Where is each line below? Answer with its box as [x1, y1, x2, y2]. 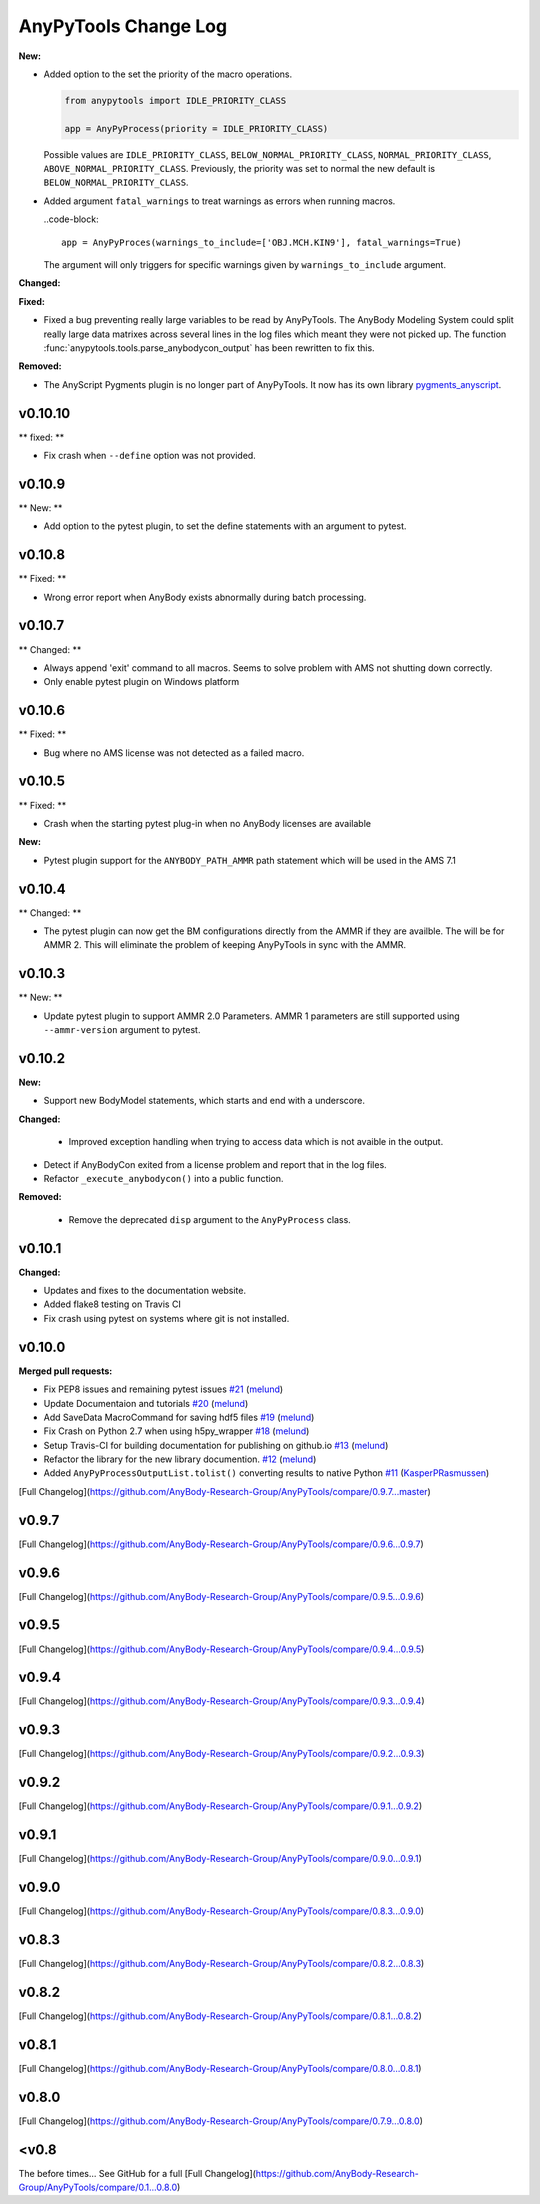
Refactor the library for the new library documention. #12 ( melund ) [43, 1453, 317, 1465]
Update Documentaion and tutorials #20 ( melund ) [43, 1397, 249, 1409]
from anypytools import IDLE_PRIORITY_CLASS [64, 95, 287, 106]
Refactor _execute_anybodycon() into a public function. [43, 1172, 284, 1184]
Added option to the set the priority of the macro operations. [43, 68, 293, 80]
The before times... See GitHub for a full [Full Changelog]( [18, 2167, 257, 2179]
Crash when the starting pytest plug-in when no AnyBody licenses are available [43, 817, 372, 829]
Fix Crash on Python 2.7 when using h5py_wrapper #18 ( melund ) [43, 1425, 310, 1437]
